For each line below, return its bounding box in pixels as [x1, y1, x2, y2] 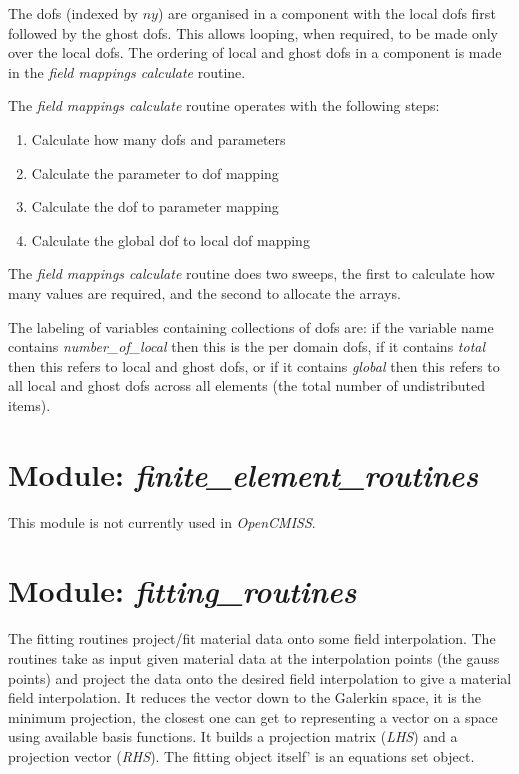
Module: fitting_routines [8, 570, 357, 612]
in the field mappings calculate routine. [8, 61, 246, 82]
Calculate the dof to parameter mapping [31, 196, 279, 217]
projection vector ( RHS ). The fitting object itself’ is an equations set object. [8, 745, 475, 766]
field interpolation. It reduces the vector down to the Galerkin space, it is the [8, 687, 481, 708]
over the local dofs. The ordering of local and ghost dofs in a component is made [8, 42, 502, 63]
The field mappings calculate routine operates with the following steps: [8, 95, 440, 116]
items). [8, 394, 51, 415]
